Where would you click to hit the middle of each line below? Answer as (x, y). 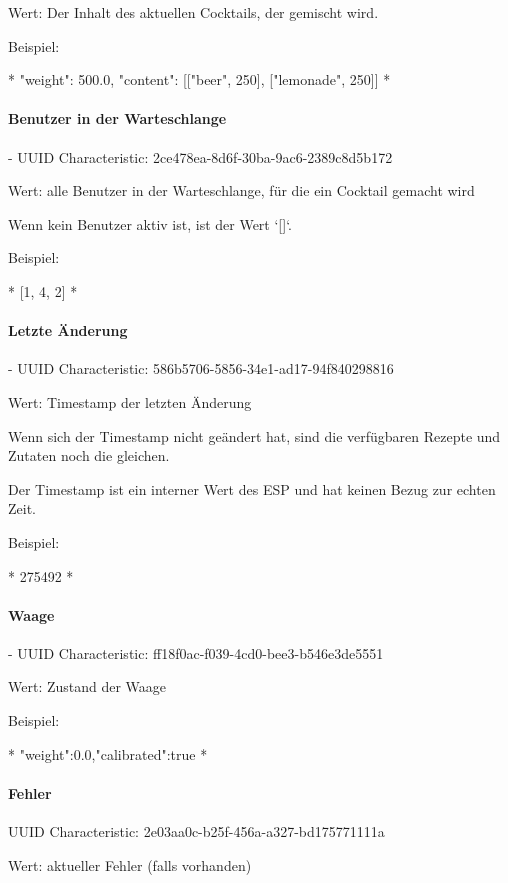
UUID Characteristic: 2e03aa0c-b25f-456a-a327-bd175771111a (196, 831)
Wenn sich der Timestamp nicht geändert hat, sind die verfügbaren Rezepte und (254, 435)
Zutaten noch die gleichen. (89, 455)
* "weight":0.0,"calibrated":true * (108, 753)
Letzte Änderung (68, 330)
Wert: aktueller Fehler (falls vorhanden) (130, 864)
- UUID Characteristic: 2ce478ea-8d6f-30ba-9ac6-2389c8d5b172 (200, 156)
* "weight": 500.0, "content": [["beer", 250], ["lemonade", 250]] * (199, 79)
